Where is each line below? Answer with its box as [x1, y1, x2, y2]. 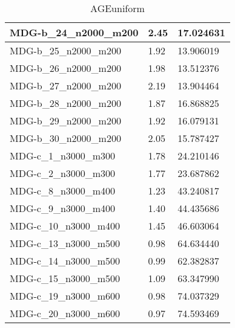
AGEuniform [90, 1, 145, 15]
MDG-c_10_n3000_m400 [10, 219, 121, 233]
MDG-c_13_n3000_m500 [10, 236, 121, 250]
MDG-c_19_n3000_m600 [10, 289, 121, 303]
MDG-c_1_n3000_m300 [10, 149, 116, 162]
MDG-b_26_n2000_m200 [10, 61, 121, 75]
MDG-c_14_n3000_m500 [10, 254, 121, 268]
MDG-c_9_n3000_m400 [10, 201, 116, 215]
